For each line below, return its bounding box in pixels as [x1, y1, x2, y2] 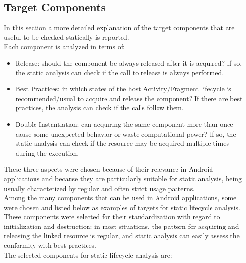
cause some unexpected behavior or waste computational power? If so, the [15, 128, 236, 139]
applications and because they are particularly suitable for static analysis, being [4, 173, 242, 183]
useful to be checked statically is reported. [4, 32, 129, 42]
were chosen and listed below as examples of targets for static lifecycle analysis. [4, 202, 240, 212]
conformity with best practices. [4, 240, 97, 250]
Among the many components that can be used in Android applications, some [4, 193, 237, 203]
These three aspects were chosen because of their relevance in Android [4, 164, 213, 174]
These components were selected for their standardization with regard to [4, 211, 220, 222]
